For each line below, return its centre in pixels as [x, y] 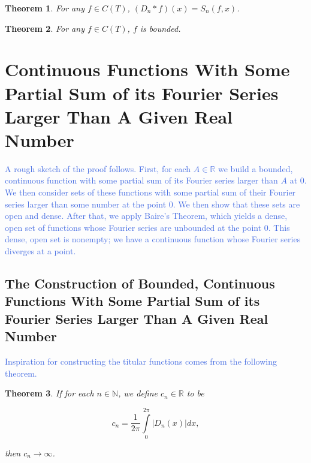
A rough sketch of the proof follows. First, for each [98, 168]
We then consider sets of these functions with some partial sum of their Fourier [150, 192]
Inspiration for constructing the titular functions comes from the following [141, 361]
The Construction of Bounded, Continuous [140, 283]
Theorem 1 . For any [45, 8]
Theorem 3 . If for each [49, 393]
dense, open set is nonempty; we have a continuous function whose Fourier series [153, 239]
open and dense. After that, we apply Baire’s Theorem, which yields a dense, [146, 216]
